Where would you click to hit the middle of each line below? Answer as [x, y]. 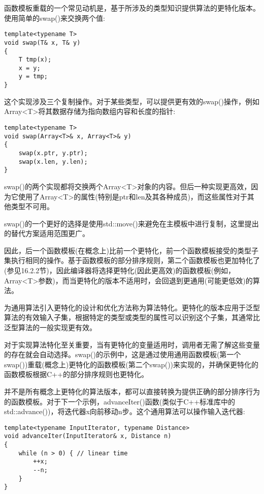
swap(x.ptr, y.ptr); [53, 153]
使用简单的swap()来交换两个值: [55, 18]
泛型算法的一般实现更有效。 [50, 327]
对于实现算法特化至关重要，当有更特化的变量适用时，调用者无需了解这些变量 [132, 344]
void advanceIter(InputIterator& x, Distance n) [88, 436]
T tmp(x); [35, 60]
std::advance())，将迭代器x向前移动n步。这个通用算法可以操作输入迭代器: [125, 411]
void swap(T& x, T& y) [42, 42]
